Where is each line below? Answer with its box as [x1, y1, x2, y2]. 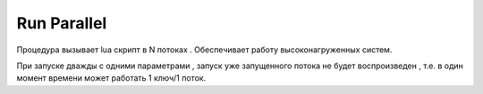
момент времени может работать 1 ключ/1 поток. [16, 73, 207, 83]
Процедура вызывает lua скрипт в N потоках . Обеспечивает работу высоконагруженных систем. [16, 44, 393, 55]
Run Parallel [16, 13, 107, 33]
